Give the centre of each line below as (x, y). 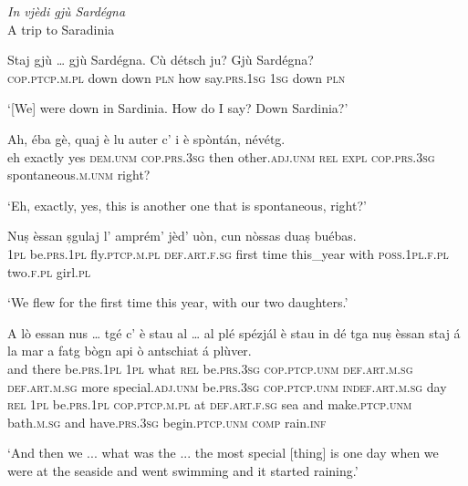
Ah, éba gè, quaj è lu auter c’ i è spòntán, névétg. (146, 138)
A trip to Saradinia (61, 29)
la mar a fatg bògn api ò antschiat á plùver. (130, 351)
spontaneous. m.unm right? (79, 175)
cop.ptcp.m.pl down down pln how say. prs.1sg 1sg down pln (177, 77)
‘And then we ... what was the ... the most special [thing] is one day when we (223, 453)
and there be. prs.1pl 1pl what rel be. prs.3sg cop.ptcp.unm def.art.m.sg (210, 368)
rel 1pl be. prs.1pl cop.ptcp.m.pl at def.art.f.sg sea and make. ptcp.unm (210, 404)
